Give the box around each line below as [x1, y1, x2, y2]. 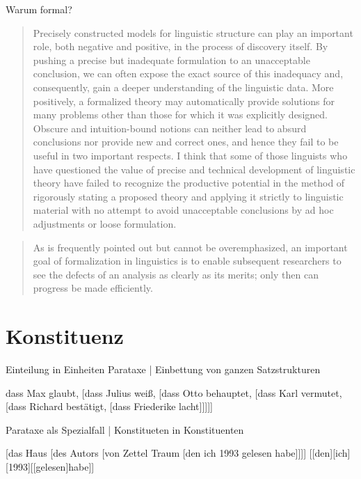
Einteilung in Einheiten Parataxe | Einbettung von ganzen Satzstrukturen [6, 362, 321, 376]
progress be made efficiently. [33, 281, 153, 295]
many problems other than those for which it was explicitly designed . [33, 107, 328, 122]
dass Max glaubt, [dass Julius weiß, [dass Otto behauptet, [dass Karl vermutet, [6, 385, 342, 400]
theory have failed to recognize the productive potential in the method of [33, 175, 345, 190]
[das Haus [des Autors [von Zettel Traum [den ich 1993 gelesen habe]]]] [6, 446, 307, 460]
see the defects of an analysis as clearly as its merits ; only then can [33, 267, 319, 281]
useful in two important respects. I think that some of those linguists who [33, 148, 348, 162]
